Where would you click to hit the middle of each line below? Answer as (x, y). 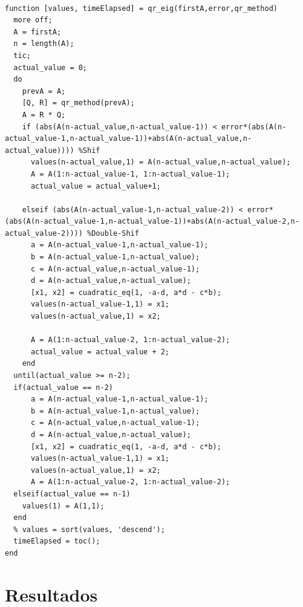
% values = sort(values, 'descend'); (89, 529)
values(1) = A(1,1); (63, 506)
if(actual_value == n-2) (63, 387)
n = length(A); (44, 44)
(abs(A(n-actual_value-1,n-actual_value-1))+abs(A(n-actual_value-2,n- (152, 222)
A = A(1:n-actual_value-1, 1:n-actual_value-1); (130, 174)
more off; (33, 20)
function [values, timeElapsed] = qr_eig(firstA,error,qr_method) (142, 8)
